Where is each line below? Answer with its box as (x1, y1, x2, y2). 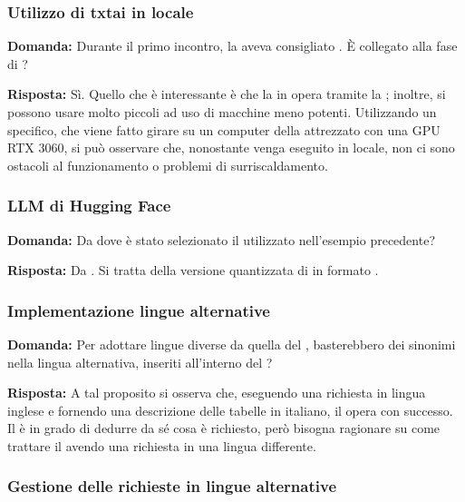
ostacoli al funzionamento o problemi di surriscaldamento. (7, 155, 328, 174)
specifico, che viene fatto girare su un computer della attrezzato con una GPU (7, 120, 441, 139)
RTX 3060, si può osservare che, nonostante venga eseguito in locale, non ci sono (7, 138, 455, 157)
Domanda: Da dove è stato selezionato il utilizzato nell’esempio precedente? (7, 230, 436, 249)
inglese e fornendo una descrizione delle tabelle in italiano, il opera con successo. (7, 400, 453, 419)
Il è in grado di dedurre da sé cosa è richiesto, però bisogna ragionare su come (7, 418, 441, 438)
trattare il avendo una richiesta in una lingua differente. (7, 436, 316, 455)
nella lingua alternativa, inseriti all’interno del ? (7, 352, 273, 371)
